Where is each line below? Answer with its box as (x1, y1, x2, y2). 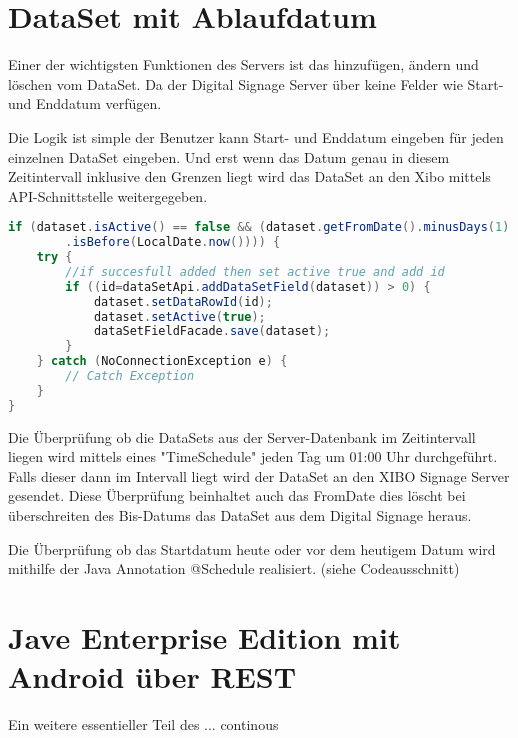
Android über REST (8, 656, 297, 697)
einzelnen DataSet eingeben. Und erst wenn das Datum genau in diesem (8, 146, 450, 167)
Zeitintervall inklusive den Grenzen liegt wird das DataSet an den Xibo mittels (8, 166, 491, 187)
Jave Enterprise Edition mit (8, 617, 401, 657)
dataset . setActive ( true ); (93, 309, 266, 324)
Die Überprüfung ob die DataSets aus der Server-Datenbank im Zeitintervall (8, 426, 476, 447)
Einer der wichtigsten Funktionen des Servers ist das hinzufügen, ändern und (8, 54, 479, 75)
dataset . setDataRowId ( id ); (93, 294, 273, 309)
